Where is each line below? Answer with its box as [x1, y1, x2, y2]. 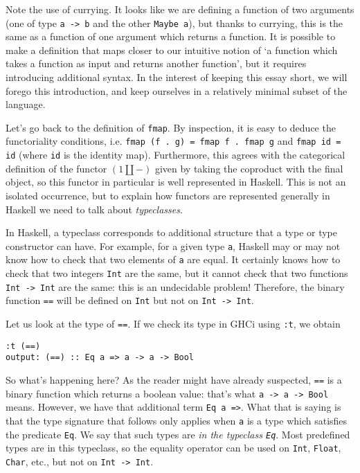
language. [6, 97, 46, 111]
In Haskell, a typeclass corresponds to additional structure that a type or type [6, 225, 337, 240]
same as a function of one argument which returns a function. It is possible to [6, 29, 336, 44]
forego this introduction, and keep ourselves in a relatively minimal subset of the [6, 83, 348, 98]
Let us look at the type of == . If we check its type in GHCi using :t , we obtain [6, 316, 341, 331]
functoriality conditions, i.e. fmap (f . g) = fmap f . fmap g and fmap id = [6, 134, 341, 148]
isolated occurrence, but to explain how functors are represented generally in [6, 188, 330, 202]
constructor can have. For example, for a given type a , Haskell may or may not [6, 238, 341, 253]
